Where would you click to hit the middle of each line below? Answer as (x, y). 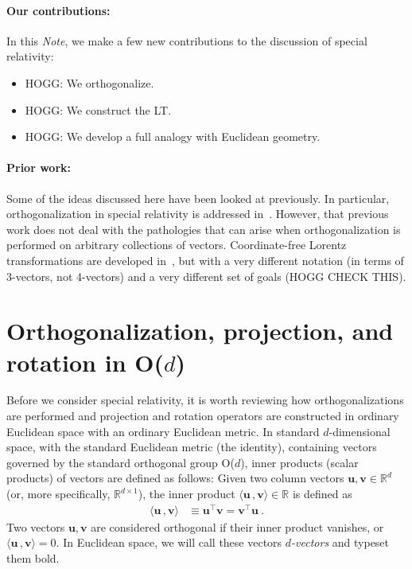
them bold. (33, 557)
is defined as (322, 493)
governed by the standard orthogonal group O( (120, 462)
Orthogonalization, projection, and (200, 331)
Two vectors (36, 526)
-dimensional (360, 431)
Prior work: (39, 168)
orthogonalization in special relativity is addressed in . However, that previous (198, 214)
